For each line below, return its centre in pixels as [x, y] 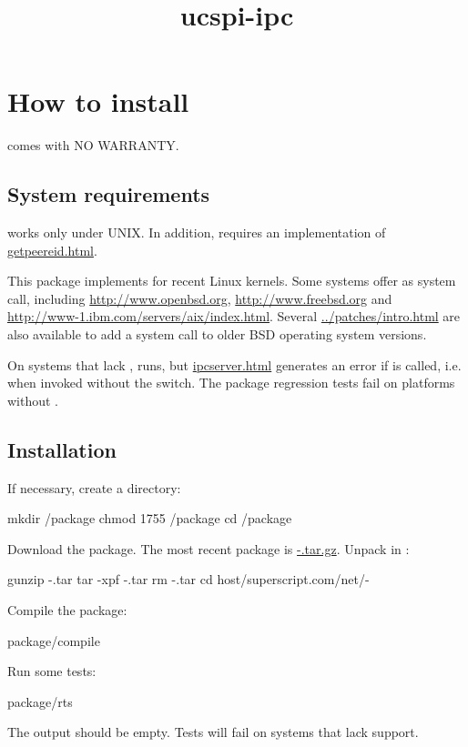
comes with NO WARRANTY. [93, 145]
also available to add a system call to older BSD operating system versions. [217, 334]
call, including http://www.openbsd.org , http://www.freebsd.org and [200, 298]
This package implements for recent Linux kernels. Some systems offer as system [232, 281]
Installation [62, 449]
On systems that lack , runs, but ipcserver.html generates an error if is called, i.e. [234, 364]
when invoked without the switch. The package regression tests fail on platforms [231, 383]
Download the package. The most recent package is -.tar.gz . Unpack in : [209, 548]
